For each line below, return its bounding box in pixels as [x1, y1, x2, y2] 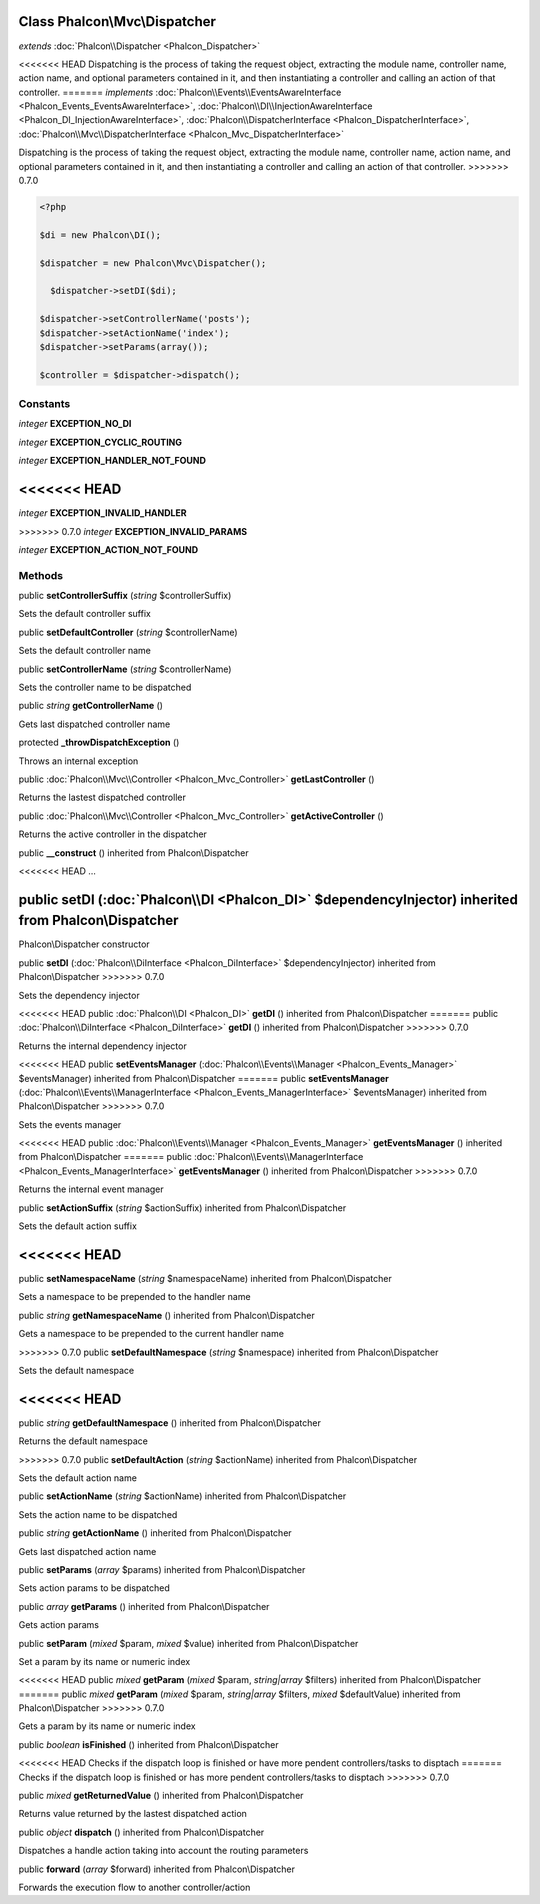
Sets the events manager [18, 1118, 122, 1130]
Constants [18, 397, 71, 411]
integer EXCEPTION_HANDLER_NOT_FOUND [18, 455, 207, 467]
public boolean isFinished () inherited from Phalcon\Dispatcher [18, 1738, 279, 1750]
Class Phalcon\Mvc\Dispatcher [18, 13, 217, 30]
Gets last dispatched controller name [18, 718, 171, 730]
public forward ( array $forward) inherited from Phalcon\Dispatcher [18, 1863, 295, 1875]
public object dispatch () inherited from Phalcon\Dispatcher [18, 1826, 265, 1838]
